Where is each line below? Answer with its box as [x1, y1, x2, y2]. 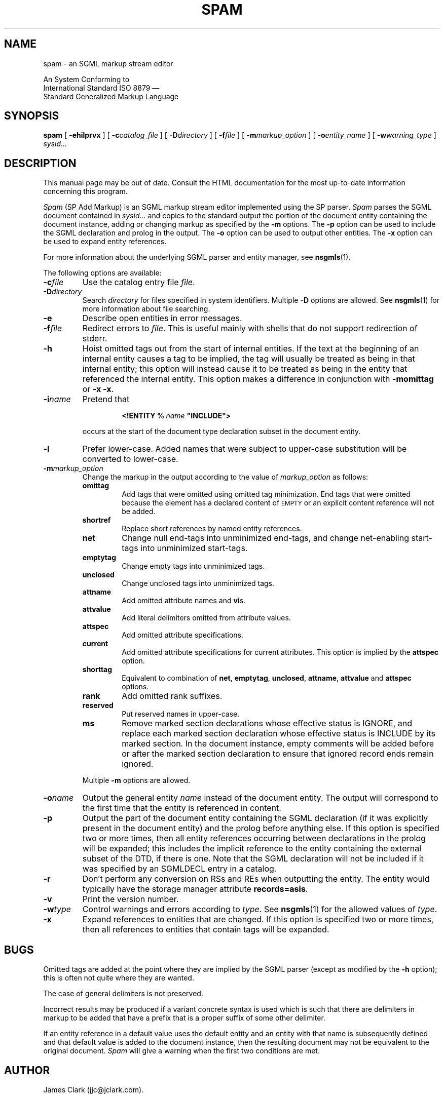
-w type [43, 904, 71, 915]
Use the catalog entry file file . [82, 277, 195, 288]
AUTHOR [4, 1064, 50, 1077]
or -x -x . [82, 384, 114, 395]
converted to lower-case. [82, 454, 178, 464]
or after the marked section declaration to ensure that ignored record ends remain [122, 749, 434, 759]
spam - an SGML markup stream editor [43, 59, 173, 68]
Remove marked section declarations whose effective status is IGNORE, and [122, 718, 413, 729]
